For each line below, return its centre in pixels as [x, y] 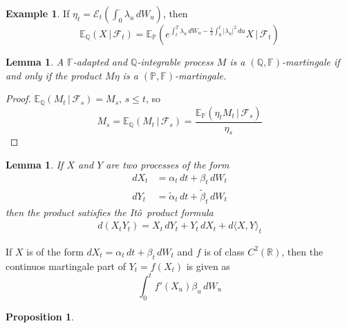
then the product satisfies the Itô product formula [110, 212]
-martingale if [311, 61]
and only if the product [54, 75]
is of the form [55, 251]
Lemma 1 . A [35, 61]
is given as [208, 266]
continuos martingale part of [66, 266]
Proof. [18, 98]
